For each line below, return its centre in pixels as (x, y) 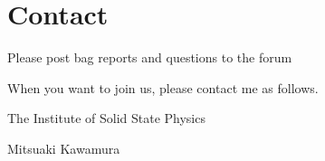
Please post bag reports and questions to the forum (150, 57)
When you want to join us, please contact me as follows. (163, 87)
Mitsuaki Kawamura (64, 148)
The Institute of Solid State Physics (106, 118)
